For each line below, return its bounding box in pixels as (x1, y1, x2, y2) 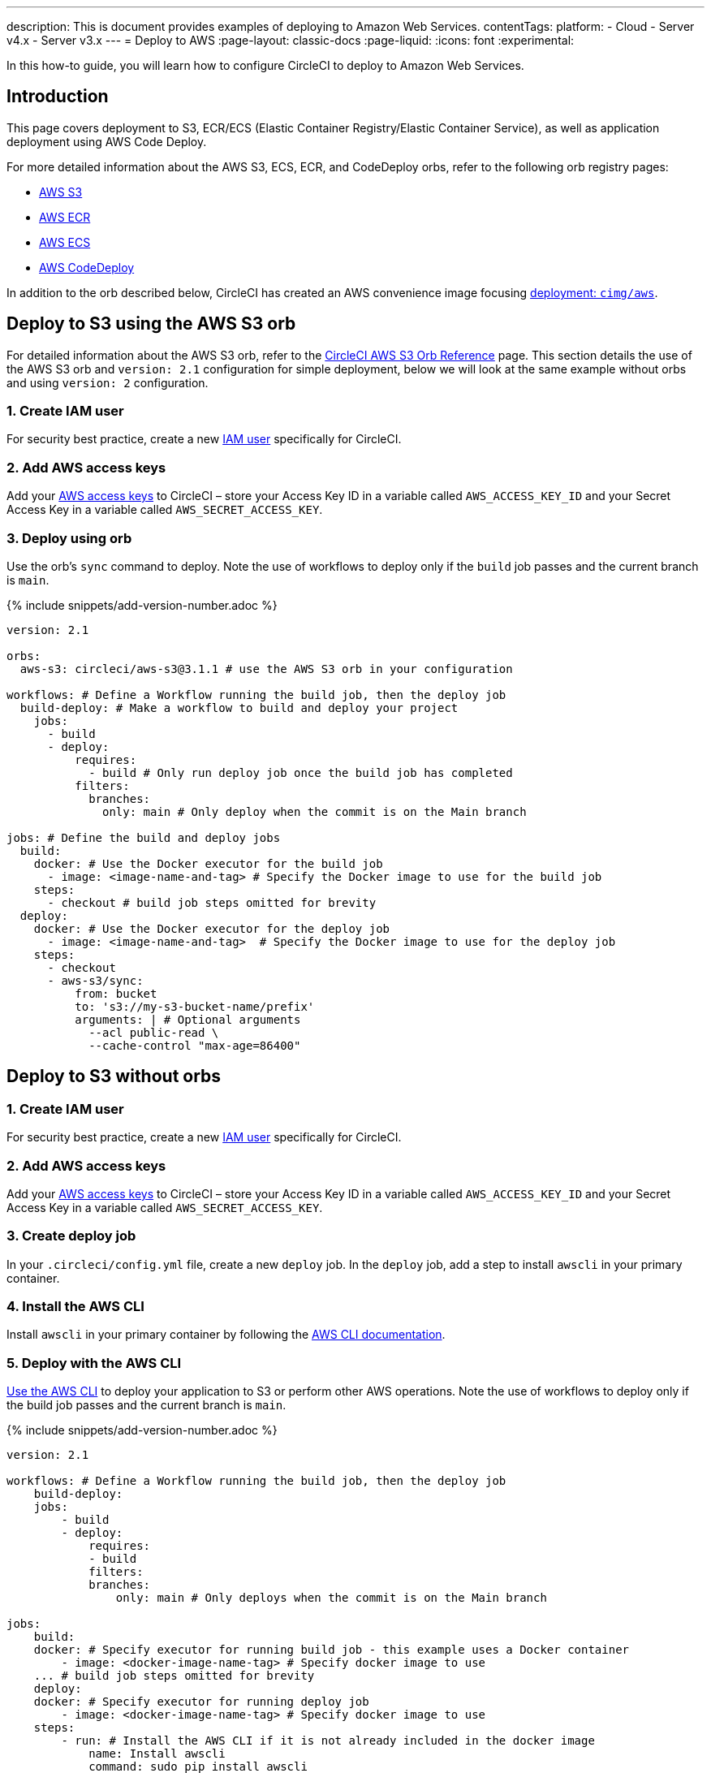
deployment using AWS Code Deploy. (6, 134, 207, 149)
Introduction (6, 86, 109, 107)
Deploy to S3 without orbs (6, 1066, 222, 1087)
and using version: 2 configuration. (6, 375, 209, 390)
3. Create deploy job (6, 1227, 136, 1245)
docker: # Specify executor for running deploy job (33, 1695, 369, 1709)
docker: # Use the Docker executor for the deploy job (33, 921, 390, 935)
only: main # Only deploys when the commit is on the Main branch (115, 1591, 547, 1605)
